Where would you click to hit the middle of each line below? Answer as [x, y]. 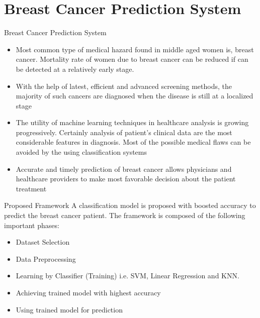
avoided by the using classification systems [81, 152]
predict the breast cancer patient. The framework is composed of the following [125, 215]
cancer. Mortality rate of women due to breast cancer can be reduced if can [132, 59]
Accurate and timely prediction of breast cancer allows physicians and [124, 169]
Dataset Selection [43, 242]
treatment [31, 188]
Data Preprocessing [46, 258]
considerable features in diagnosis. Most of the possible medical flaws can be [133, 142]
